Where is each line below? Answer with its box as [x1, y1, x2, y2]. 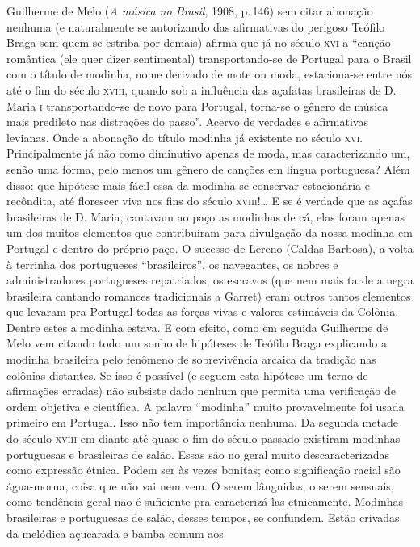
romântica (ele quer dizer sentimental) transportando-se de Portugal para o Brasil [6, 49, 412, 66]
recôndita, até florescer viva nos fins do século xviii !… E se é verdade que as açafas [6, 192, 413, 209]
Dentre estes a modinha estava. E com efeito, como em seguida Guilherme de [6, 318, 388, 335]
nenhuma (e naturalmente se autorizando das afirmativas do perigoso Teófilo [6, 18, 385, 35]
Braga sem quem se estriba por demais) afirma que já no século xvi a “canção [6, 34, 391, 51]
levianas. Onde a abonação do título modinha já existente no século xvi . [6, 128, 363, 145]
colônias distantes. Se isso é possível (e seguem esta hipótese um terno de [6, 366, 368, 383]
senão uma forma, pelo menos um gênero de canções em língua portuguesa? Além [6, 160, 410, 177]
